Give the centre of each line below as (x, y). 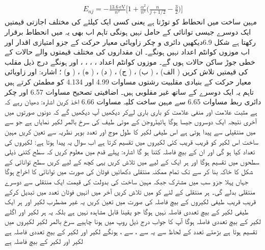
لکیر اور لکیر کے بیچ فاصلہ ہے (44, 241)
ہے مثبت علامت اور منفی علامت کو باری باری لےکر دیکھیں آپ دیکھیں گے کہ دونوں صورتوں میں (131, 111)
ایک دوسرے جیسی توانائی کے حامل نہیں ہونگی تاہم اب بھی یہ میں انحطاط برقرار (128, 32)
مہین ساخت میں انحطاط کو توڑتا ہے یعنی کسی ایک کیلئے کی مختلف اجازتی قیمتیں (131, 22)
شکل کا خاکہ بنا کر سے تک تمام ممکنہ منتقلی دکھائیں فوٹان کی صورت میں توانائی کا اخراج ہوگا (129, 171)
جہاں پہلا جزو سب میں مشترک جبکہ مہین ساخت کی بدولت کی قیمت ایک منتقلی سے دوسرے (127, 181)
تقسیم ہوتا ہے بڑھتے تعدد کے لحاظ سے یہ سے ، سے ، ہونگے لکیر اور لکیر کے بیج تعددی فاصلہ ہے (131, 231)
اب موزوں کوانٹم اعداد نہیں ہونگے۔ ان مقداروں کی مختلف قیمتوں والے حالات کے (127, 52)
